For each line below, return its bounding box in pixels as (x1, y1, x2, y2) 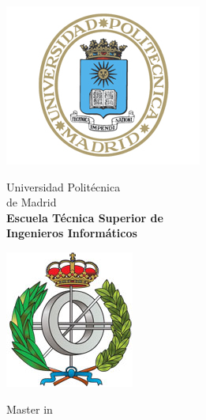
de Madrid (6, 194, 57, 210)
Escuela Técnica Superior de (6, 209, 163, 225)
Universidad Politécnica (6, 178, 121, 195)
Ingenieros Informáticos (6, 225, 137, 241)
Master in (6, 400, 53, 417)
